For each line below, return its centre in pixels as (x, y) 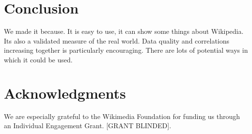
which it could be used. (38, 59)
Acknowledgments (65, 93)
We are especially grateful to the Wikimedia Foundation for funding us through (122, 116)
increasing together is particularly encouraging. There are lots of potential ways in (126, 50)
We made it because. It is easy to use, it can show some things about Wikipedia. (124, 31)
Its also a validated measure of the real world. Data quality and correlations (117, 40)
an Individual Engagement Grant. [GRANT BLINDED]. (88, 126)
